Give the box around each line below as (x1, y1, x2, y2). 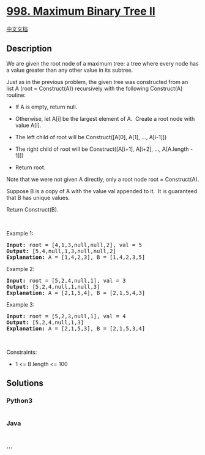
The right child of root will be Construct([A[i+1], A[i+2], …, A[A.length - (15, 145, 193, 153)
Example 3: (6, 300, 35, 308)
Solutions (6, 378, 44, 389)
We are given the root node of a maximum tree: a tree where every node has (6, 59, 199, 67)
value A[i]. (15, 121, 42, 129)
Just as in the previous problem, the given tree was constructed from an (6, 78, 188, 85)
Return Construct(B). (6, 205, 59, 213)
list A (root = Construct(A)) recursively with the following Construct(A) (6, 85, 183, 92)
